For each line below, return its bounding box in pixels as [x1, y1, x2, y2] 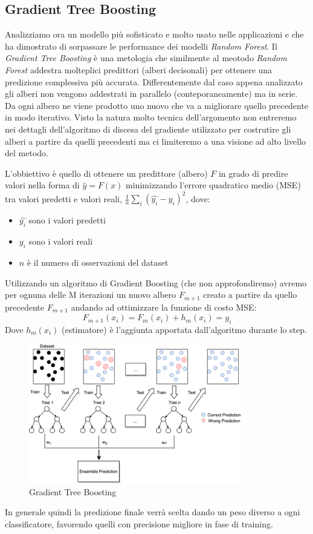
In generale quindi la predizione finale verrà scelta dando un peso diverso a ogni [5, 506, 300, 518]
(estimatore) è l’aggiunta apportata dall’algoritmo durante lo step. [61, 323, 307, 335]
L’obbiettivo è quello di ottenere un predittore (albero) [5, 166, 208, 179]
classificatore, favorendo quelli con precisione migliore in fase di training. [5, 518, 273, 530]
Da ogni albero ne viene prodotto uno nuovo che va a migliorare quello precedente [5, 99, 309, 111]
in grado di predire [218, 166, 288, 179]
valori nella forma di [5, 179, 80, 191]
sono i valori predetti [28, 214, 106, 226]
